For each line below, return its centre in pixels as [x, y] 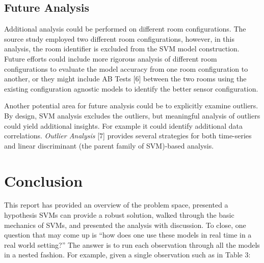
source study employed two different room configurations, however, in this [119, 38]
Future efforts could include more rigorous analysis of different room [111, 58]
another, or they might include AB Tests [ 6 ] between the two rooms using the [125, 79]
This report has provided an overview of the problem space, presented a [116, 205]
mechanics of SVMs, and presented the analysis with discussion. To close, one [125, 225]
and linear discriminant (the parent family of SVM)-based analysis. [109, 145]
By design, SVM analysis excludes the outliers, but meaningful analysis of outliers [132, 115]
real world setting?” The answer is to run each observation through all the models [132, 244]
